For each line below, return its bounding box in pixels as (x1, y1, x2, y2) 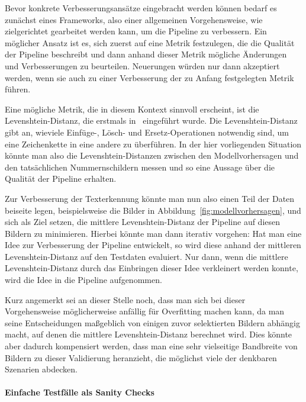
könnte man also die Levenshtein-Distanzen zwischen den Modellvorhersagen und (5, 149, 299, 162)
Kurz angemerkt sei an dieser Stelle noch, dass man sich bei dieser (5, 293, 246, 305)
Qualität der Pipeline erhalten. (5, 172, 117, 185)
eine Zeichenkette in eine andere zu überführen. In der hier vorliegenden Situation (5, 137, 302, 150)
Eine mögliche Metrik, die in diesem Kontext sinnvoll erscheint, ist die (5, 102, 259, 115)
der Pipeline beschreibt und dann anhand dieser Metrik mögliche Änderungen (5, 48, 287, 60)
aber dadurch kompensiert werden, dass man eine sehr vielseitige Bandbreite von (5, 340, 298, 352)
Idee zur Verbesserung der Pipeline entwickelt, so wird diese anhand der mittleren (5, 239, 301, 251)
